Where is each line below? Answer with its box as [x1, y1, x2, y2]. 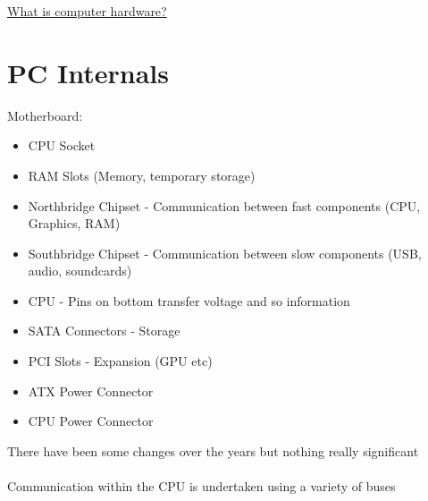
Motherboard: [7, 106, 83, 124]
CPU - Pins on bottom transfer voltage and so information [28, 291, 350, 310]
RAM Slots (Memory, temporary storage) [28, 166, 256, 184]
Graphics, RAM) [28, 214, 121, 233]
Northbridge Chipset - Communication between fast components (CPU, [28, 196, 421, 215]
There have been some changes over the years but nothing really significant [7, 441, 419, 460]
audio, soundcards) [28, 261, 132, 280]
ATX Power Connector [28, 381, 154, 400]
